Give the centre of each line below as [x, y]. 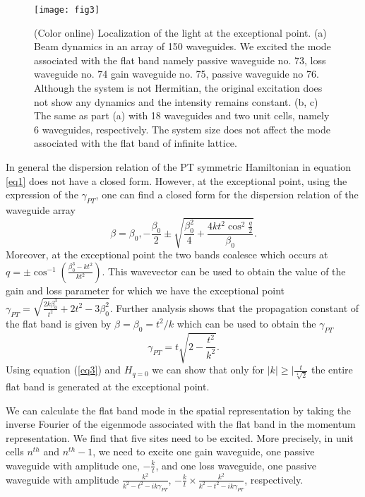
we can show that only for [208, 370]
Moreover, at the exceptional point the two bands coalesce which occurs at [167, 255]
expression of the [42, 194]
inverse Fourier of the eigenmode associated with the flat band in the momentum [181, 424]
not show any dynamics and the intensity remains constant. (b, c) [176, 101]
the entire [332, 370]
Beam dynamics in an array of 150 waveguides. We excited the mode [182, 46]
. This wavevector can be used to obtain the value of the [224, 271]
